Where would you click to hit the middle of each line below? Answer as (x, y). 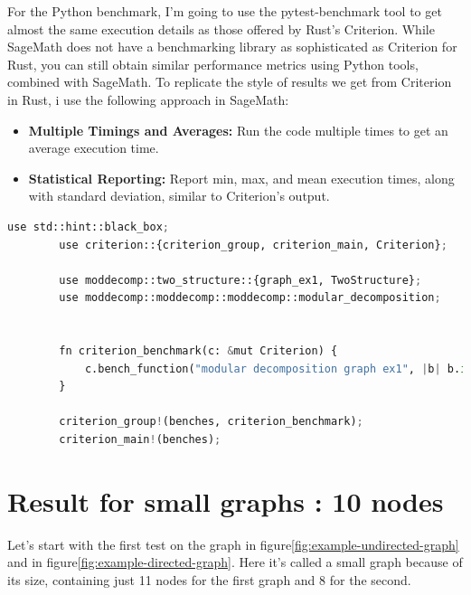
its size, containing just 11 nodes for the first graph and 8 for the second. (209, 579)
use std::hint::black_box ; (88, 227)
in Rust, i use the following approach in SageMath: (148, 99)
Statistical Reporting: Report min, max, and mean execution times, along (241, 178)
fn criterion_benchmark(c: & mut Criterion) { (198, 351)
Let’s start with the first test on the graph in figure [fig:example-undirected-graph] (233, 544)
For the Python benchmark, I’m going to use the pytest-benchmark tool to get (225, 11)
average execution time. (94, 148)
